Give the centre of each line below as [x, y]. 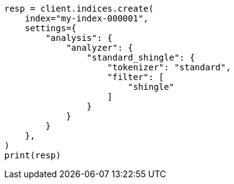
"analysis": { [79, 38]
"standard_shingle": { [141, 57]
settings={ [51, 28]
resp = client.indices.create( [79, 9]
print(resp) [33, 155]
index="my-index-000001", [87, 18]
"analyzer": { [100, 48]
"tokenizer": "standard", [169, 67]
